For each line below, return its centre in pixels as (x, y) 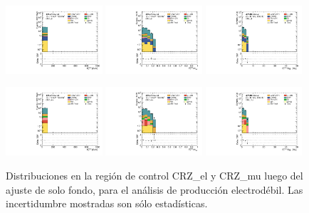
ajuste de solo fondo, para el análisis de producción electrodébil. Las (154, 189)
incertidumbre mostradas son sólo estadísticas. (107, 203)
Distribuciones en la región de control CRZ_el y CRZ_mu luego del (154, 175)
